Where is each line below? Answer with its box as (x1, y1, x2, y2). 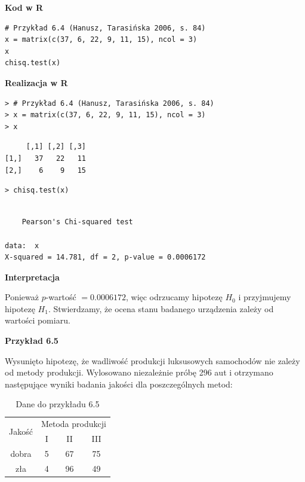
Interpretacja (5, 270, 60, 283)
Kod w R (5, 1, 44, 13)
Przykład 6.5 (5, 334, 58, 347)
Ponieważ (5, 291, 39, 303)
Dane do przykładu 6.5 (16, 398, 100, 410)
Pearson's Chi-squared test (21, 218, 133, 227)
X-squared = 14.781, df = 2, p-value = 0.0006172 (5, 253, 206, 262)
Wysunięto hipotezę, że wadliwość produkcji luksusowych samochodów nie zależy (5, 354, 300, 367)
